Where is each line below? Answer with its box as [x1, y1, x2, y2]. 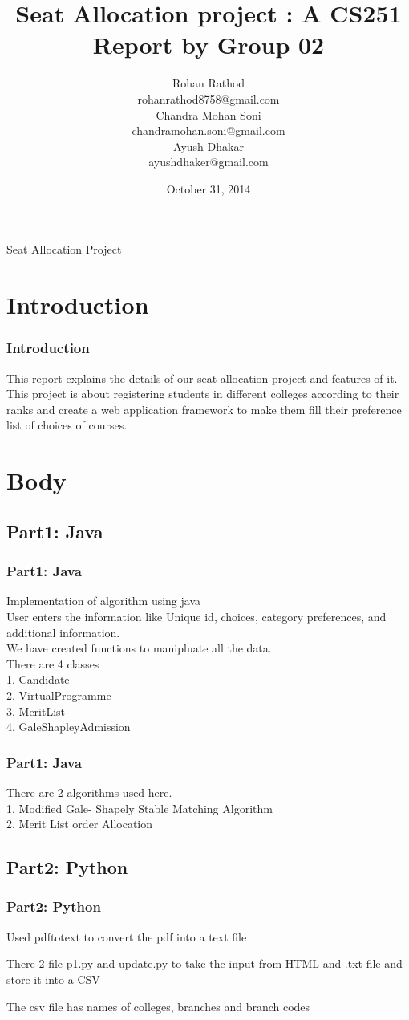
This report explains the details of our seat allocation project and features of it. [6, 369, 398, 386]
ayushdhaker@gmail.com [148, 153, 269, 170]
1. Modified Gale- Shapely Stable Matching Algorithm [6, 799, 273, 816]
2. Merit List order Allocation [6, 815, 153, 832]
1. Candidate [6, 671, 70, 688]
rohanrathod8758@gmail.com [137, 90, 280, 107]
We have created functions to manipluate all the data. [6, 640, 272, 656]
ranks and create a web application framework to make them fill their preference [6, 400, 402, 417]
